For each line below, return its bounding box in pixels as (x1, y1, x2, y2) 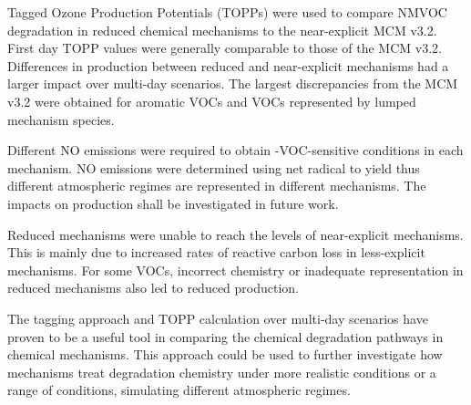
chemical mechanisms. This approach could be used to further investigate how (7, 345, 443, 364)
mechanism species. (7, 109, 115, 129)
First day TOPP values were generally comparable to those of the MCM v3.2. (7, 38, 442, 57)
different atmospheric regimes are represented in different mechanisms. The (7, 176, 426, 195)
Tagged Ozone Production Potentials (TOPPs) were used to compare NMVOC (7, 3, 447, 21)
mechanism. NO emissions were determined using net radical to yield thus (7, 158, 420, 177)
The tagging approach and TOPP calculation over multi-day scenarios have (7, 308, 428, 327)
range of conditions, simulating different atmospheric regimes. (7, 380, 351, 400)
